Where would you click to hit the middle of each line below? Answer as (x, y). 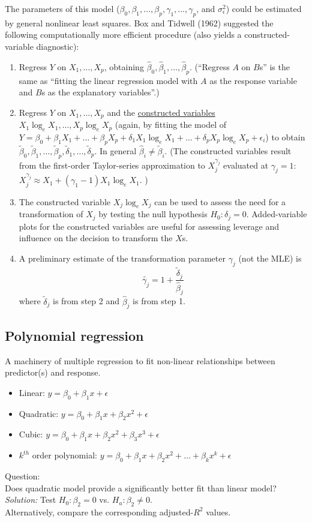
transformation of (51, 214)
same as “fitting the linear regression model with (108, 80)
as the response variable (253, 80)
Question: (22, 475)
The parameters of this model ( (62, 8)
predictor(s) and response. (53, 372)
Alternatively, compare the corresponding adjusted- (99, 511)
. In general (115, 151)
